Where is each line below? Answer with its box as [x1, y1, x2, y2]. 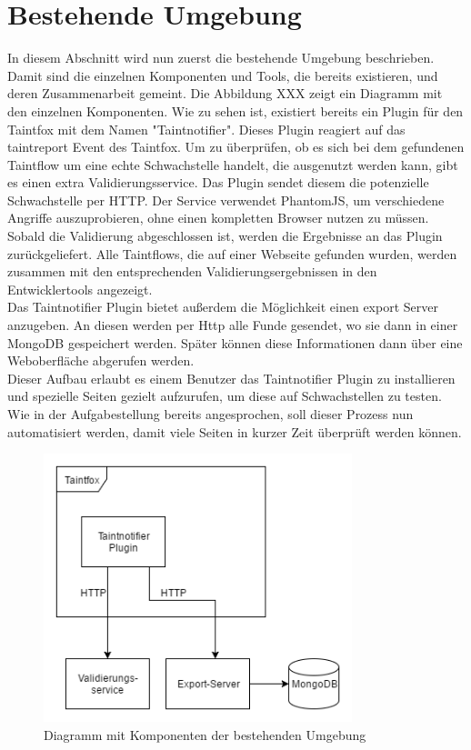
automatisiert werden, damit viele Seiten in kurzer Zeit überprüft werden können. [7, 422, 462, 441]
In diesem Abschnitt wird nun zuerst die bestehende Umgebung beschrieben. [7, 48, 435, 67]
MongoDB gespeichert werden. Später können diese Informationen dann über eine [7, 333, 463, 352]
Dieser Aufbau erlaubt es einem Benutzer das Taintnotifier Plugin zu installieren [7, 368, 456, 387]
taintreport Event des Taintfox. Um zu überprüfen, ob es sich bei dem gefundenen [7, 137, 465, 156]
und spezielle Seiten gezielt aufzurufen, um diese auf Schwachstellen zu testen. [7, 386, 442, 405]
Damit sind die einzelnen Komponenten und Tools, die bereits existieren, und [7, 65, 438, 85]
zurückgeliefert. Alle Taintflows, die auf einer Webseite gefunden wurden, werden [7, 244, 457, 263]
